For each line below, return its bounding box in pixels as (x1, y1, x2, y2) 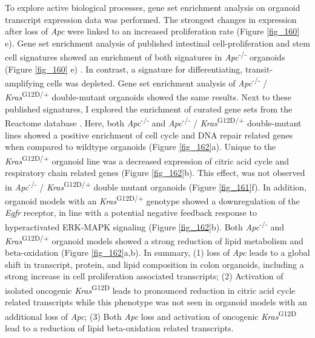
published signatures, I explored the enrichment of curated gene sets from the (5, 102, 293, 115)
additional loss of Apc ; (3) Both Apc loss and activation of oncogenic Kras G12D (5, 308, 297, 322)
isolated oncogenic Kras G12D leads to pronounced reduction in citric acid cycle (5, 282, 296, 296)
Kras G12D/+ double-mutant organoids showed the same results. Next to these (5, 89, 292, 103)
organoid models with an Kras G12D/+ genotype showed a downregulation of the (5, 192, 300, 207)
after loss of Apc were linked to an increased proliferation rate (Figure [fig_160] (5, 25, 300, 37)
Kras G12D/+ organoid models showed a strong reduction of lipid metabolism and (5, 232, 303, 247)
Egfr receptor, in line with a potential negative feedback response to (5, 206, 257, 219)
